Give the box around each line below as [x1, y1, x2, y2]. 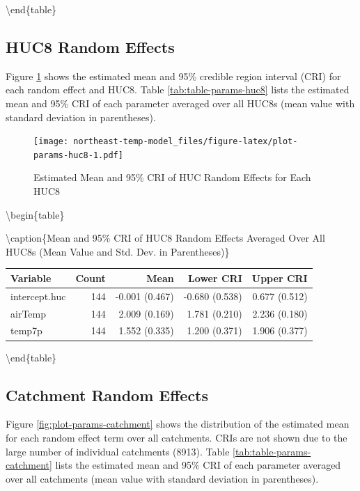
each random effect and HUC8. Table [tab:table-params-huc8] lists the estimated [6, 82, 350, 97]
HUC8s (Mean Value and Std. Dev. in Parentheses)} [6, 244, 230, 258]
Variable [10, 270, 52, 285]
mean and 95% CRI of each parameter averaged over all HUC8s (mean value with [6, 95, 355, 110]
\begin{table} [6, 207, 65, 221]
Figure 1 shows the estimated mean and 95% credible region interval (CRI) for [6, 68, 341, 83]
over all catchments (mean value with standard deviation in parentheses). [6, 471, 319, 485]
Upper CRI [251, 270, 308, 285]
